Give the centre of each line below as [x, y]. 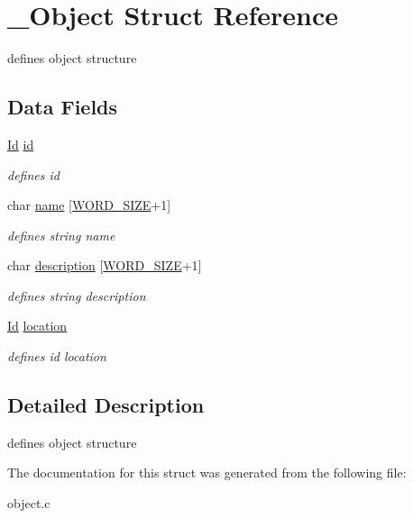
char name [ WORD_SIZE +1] [89, 205]
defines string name [61, 235]
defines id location [57, 356]
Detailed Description [106, 405]
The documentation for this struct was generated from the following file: [207, 473]
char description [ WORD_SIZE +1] [105, 265]
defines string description [77, 295]
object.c [29, 503]
